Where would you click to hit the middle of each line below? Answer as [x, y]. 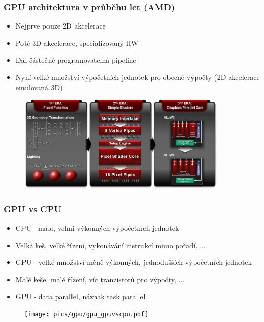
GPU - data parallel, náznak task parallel [80, 296]
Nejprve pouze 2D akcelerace [61, 26]
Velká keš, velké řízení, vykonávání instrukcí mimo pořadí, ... [111, 245]
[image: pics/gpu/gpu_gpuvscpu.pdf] [86, 315]
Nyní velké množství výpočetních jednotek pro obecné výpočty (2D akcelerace [138, 77]
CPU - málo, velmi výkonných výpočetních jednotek [97, 228]
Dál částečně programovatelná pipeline [76, 60]
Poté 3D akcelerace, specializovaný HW [77, 43]
